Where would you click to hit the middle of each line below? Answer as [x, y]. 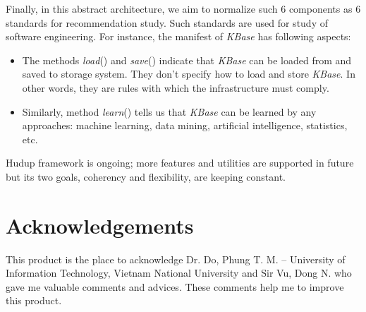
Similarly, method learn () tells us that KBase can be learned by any [169, 111]
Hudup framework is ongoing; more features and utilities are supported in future [180, 163]
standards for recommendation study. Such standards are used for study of [167, 22]
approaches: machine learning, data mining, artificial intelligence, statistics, [185, 125]
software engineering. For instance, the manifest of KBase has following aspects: [178, 36]
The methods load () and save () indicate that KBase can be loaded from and [187, 60]
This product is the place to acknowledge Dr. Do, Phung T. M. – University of [176, 259]
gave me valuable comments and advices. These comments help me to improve [175, 286]
